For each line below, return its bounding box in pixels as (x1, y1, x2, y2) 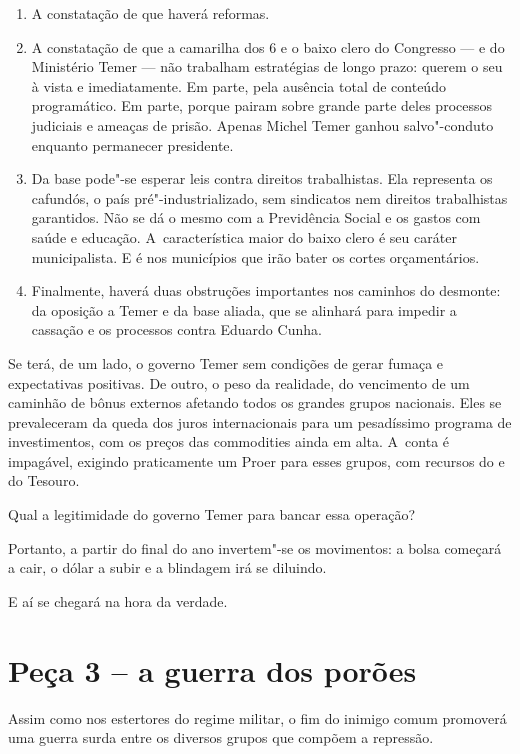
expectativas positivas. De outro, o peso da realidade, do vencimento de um (8, 372, 470, 393)
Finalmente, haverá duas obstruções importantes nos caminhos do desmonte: (31, 280, 501, 301)
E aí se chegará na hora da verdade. (8, 590, 228, 611)
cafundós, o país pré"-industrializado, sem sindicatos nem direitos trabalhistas (31, 187, 508, 208)
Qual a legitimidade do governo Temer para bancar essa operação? (8, 504, 416, 525)
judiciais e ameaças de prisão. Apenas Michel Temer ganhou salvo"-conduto (31, 114, 494, 135)
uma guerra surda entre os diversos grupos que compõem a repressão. (8, 727, 434, 748)
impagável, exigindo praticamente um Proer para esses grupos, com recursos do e (8, 450, 505, 471)
